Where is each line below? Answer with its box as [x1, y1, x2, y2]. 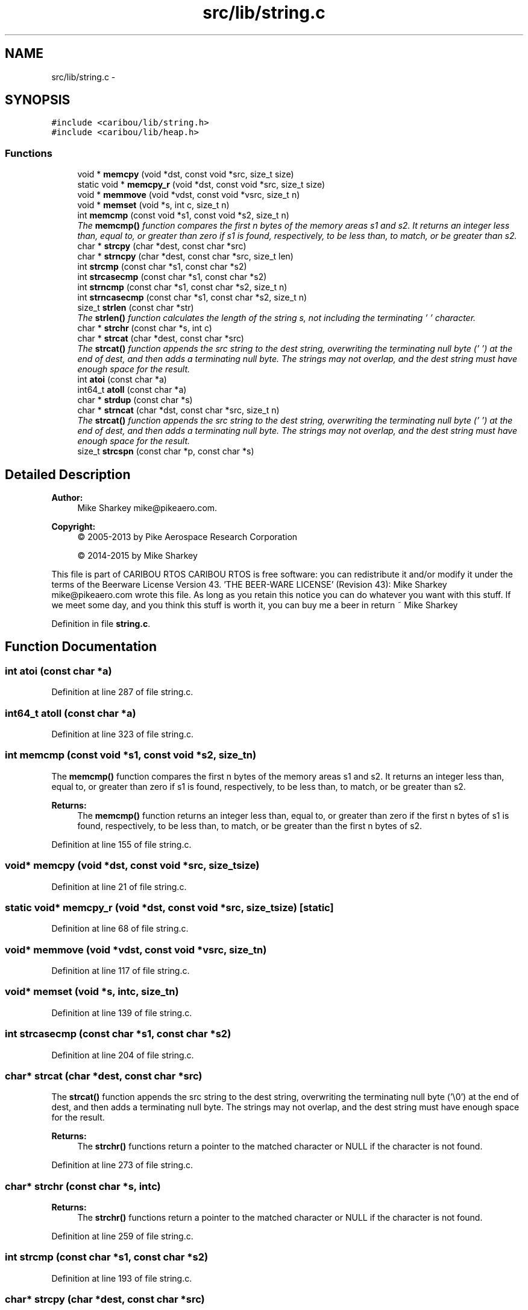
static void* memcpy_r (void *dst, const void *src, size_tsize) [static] [5, 901, 334, 914]
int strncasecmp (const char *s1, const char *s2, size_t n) [77, 292, 307, 303]
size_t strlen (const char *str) [77, 302, 194, 313]
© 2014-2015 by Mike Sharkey [77, 550, 198, 561]
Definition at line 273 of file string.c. [51, 1160, 193, 1171]
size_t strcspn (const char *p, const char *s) [77, 446, 254, 457]
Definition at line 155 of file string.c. [51, 839, 192, 850]
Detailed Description [5, 466, 131, 482]
